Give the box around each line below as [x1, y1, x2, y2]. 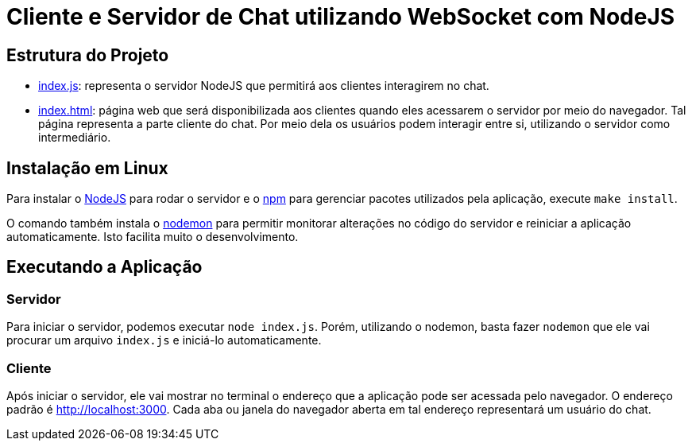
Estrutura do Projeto [6, 45, 169, 65]
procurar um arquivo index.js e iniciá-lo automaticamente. [6, 333, 322, 348]
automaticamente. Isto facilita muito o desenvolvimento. [6, 230, 299, 244]
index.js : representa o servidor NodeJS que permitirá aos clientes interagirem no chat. [38, 79, 489, 93]
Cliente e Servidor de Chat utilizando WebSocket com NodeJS [6, 3, 675, 30]
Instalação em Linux [6, 157, 168, 178]
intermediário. [38, 130, 111, 145]
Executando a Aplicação [6, 257, 203, 278]
